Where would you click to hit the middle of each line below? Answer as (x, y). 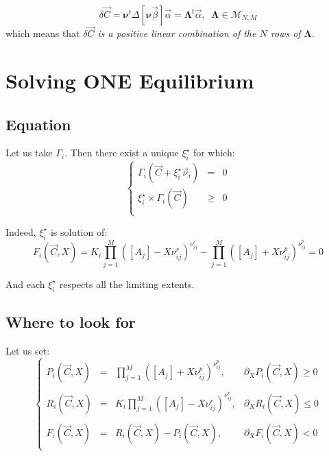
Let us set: (28, 350)
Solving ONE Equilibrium (130, 80)
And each (25, 284)
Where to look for (71, 321)
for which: (214, 153)
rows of (285, 33)
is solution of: (79, 231)
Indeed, (21, 231)
